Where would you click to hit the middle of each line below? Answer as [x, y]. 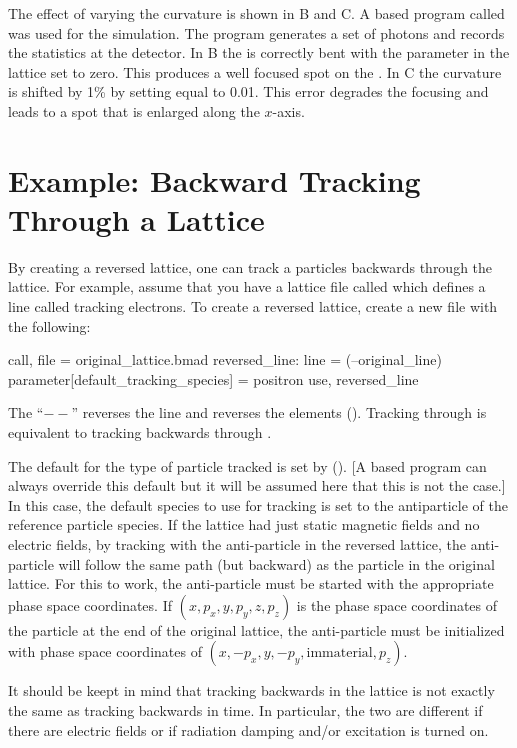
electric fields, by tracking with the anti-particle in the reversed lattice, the [237, 544]
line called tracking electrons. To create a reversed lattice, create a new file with [253, 306]
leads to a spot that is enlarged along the [134, 110]
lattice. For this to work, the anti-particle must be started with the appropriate [251, 583]
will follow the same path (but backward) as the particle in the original [276, 563]
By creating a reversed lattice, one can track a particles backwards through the [250, 266]
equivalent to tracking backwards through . [140, 432]
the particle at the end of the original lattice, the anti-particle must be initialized [256, 629]
